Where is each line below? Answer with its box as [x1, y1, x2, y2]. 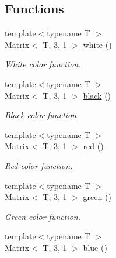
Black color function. [5, 109, 79, 121]
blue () [83, 241, 107, 253]
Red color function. [5, 159, 73, 171]
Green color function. [5, 210, 81, 222]
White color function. [5, 58, 81, 70]
